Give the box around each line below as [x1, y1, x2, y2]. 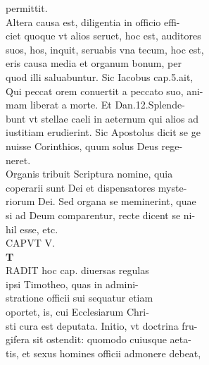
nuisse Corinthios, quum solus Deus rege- [6, 138, 183, 153]
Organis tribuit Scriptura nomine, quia [6, 166, 173, 181]
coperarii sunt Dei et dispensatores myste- [6, 180, 187, 194]
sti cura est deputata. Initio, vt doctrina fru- [6, 318, 198, 333]
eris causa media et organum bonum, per [6, 56, 182, 70]
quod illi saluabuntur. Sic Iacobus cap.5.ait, [6, 69, 194, 84]
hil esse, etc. [6, 221, 58, 236]
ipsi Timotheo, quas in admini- [6, 276, 139, 291]
